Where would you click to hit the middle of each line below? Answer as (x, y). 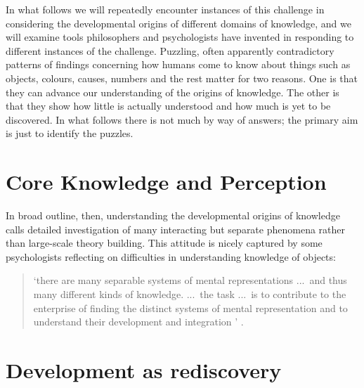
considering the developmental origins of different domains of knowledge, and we (178, 23)
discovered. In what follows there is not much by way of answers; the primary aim (182, 119)
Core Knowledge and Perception (166, 182)
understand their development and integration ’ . (138, 322)
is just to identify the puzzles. (70, 133)
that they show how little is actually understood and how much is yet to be (168, 106)
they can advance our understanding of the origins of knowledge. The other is (173, 92)
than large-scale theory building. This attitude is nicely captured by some (164, 243)
